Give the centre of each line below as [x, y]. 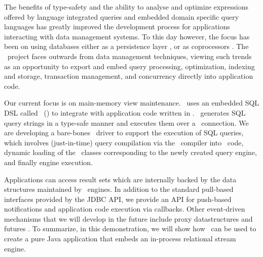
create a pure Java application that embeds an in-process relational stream [120, 239]
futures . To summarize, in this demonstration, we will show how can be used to [130, 228]
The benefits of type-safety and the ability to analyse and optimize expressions [126, 7]
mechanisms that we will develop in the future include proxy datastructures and [128, 218]
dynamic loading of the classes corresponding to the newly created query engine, [131, 152]
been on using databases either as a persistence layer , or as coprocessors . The [126, 46]
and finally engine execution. [49, 162]
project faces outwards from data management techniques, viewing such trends [129, 56]
